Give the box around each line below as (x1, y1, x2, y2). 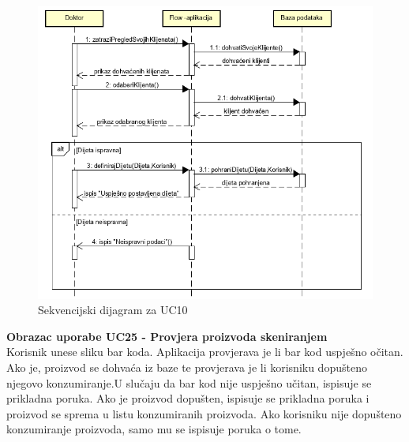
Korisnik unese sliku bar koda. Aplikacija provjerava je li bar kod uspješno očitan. (6, 343, 403, 360)
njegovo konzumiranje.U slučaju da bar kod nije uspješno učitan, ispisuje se (6, 374, 372, 391)
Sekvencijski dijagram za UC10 (38, 302, 188, 318)
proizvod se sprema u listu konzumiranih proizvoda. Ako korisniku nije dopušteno (6, 405, 402, 421)
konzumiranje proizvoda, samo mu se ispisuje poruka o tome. (6, 421, 302, 437)
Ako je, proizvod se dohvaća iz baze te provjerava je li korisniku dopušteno (6, 359, 367, 376)
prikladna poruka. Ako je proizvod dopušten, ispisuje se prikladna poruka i (6, 390, 370, 406)
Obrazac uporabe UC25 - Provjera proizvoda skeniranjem (6, 328, 328, 344)
